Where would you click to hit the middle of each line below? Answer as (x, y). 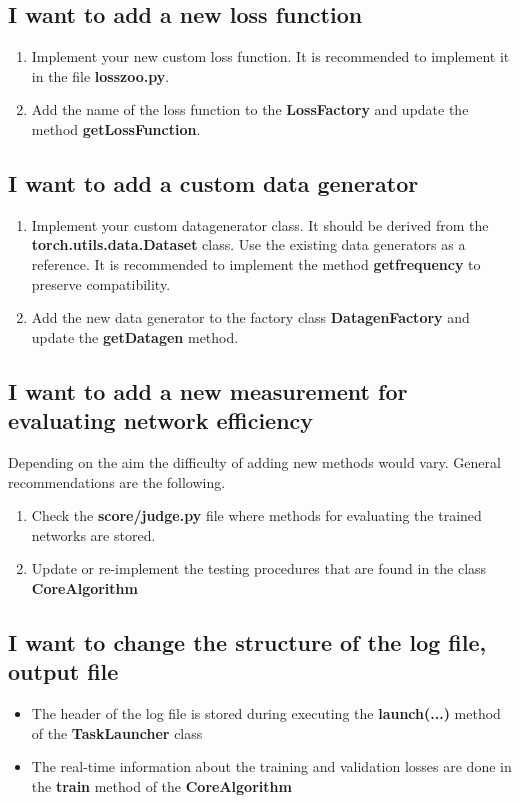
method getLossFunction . (116, 128)
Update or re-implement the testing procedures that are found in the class (259, 568)
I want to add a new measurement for (208, 390)
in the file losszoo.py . (100, 75)
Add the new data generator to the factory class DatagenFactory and (250, 317)
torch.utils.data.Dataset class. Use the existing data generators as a (248, 244)
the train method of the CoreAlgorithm (161, 785)
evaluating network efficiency (161, 420)
